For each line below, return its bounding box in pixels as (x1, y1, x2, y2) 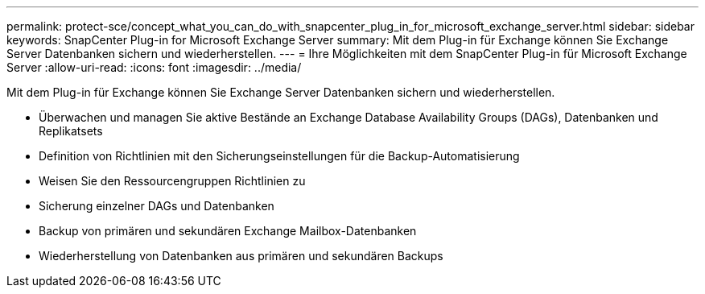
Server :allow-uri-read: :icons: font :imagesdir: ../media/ (6, 60, 302, 74)
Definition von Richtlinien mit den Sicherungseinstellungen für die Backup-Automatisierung (39, 149, 520, 163)
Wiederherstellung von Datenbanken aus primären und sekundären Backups (39, 249, 443, 263)
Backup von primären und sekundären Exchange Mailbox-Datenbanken (39, 224, 417, 238)
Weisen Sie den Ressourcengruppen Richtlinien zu (39, 174, 306, 188)
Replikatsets (39, 124, 103, 138)
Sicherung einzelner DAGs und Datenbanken (39, 199, 274, 213)
